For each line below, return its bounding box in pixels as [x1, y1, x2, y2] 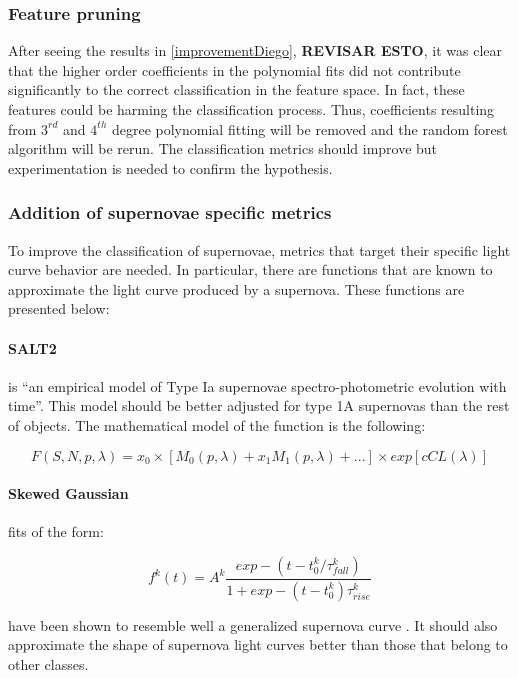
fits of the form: [8, 521, 104, 542]
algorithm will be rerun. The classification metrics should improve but [8, 138, 438, 159]
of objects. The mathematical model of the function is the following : [8, 414, 426, 435]
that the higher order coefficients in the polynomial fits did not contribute [8, 59, 461, 80]
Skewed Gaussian [8, 483, 129, 504]
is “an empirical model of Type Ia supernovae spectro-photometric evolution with [8, 375, 507, 396]
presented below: [8, 298, 110, 319]
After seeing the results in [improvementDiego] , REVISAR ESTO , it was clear [8, 40, 502, 61]
